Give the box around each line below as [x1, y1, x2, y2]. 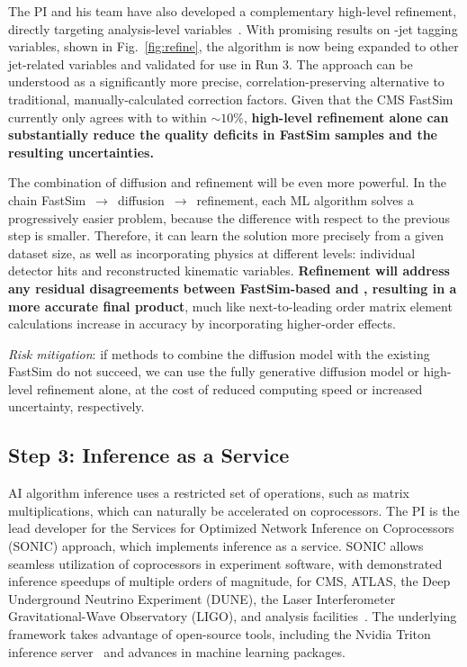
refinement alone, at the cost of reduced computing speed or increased [36, 379, 423, 398]
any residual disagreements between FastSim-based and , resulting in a [8, 278, 457, 297]
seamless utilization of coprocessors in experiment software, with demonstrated [8, 554, 443, 572]
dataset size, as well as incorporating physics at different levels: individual [8, 243, 416, 262]
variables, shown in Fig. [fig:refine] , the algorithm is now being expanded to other [8, 37, 459, 56]
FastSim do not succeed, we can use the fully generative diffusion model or [8, 362, 419, 381]
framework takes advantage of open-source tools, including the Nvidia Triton [8, 625, 431, 644]
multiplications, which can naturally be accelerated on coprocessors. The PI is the [8, 500, 460, 519]
